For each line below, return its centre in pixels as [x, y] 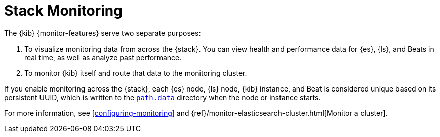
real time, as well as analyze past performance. [103, 57]
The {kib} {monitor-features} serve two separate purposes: [103, 33]
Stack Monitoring [63, 11]
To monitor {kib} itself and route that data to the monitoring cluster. [136, 73]
